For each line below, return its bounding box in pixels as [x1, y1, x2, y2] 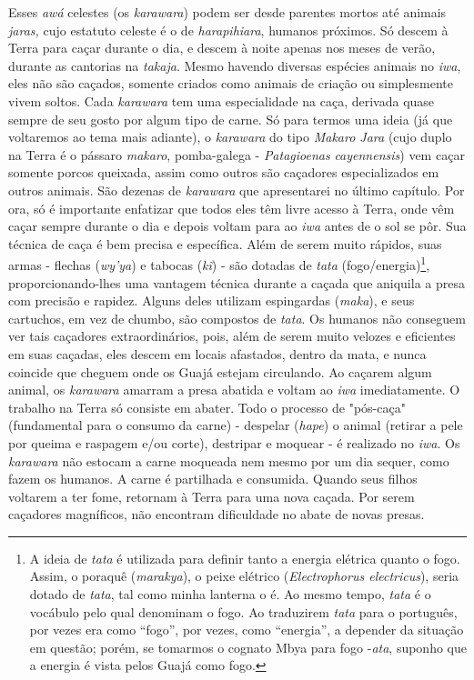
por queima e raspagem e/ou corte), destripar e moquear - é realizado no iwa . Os [8, 433, 460, 452]
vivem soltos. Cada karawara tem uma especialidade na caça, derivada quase [8, 91, 435, 110]
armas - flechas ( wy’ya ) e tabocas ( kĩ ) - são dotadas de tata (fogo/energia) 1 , [8, 253, 430, 274]
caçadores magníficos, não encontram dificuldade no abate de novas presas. [8, 505, 425, 524]
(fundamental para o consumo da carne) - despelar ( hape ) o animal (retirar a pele [8, 415, 463, 435]
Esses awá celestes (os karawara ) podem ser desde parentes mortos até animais [8, 3, 447, 21]
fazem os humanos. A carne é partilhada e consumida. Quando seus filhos [8, 469, 418, 488]
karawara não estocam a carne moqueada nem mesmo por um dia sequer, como [8, 451, 449, 470]
